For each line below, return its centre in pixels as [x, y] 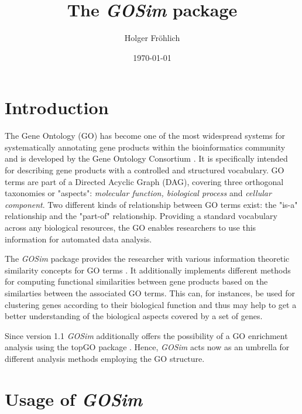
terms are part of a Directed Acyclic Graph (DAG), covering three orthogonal [144, 181]
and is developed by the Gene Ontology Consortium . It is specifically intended [146, 158]
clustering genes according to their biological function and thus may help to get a [151, 304]
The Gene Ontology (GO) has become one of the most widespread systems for [145, 136]
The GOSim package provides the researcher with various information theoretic [147, 259]
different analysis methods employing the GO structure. [105, 358]
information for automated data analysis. [78, 239]
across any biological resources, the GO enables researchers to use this [131, 227]
